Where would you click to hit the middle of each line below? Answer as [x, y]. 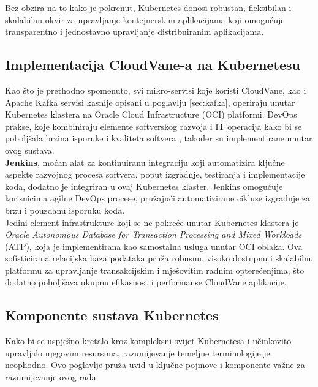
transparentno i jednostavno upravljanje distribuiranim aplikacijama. [134, 32]
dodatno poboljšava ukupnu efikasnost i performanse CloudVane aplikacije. [146, 282]
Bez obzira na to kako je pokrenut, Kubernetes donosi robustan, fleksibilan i [148, 7]
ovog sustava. [30, 150]
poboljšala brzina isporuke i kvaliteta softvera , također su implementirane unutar [159, 138]
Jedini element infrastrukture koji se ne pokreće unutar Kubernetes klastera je [152, 222]
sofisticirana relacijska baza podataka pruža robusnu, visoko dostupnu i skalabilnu [159, 258]
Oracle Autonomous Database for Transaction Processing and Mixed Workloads [153, 234]
